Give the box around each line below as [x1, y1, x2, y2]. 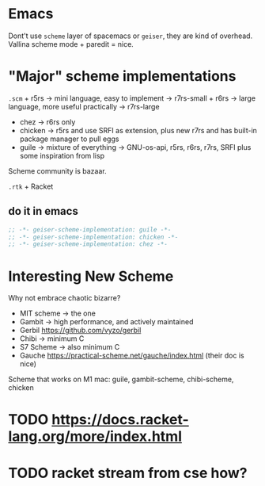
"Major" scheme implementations [8, 67, 237, 86]
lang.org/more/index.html [8, 427, 182, 446]
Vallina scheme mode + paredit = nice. [8, 39, 134, 48]
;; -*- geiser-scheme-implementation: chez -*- [8, 240, 168, 248]
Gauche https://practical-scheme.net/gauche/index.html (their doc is [19, 350, 244, 361]
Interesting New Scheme [8, 267, 174, 285]
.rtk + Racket [8, 182, 54, 191]
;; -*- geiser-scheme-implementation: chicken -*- [8, 233, 179, 241]
